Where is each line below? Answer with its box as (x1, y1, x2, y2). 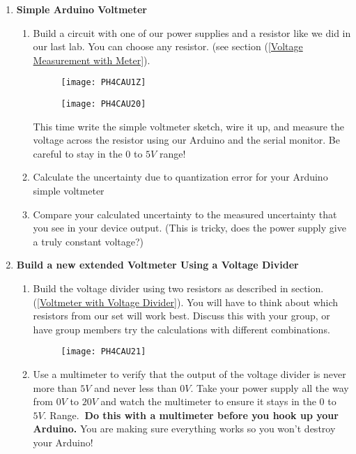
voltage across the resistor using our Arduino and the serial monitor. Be (33, 133, 340, 147)
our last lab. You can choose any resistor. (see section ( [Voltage (33, 39, 303, 54)
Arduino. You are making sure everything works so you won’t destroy (33, 421, 336, 436)
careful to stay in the (33, 146, 123, 160)
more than (33, 380, 77, 395)
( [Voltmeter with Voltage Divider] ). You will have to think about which (33, 294, 339, 309)
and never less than (94, 380, 177, 395)
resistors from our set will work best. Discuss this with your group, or (33, 308, 330, 323)
